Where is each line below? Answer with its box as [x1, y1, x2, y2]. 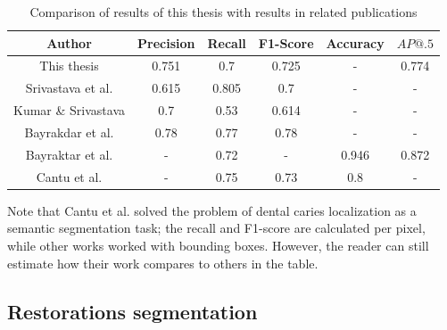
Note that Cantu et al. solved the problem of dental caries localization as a [7, 201, 417, 219]
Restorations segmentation [7, 297, 258, 325]
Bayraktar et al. [25, 144, 113, 163]
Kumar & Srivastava [13, 101, 125, 120]
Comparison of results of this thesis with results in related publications [29, 3, 418, 21]
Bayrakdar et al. [24, 122, 114, 141]
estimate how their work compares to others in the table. [7, 253, 319, 272]
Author [46, 33, 92, 52]
